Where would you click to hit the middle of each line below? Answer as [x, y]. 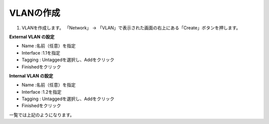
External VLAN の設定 [32, 37]
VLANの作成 [35, 13]
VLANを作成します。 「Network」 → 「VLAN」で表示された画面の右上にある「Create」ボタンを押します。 [131, 28]
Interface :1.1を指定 [41, 53]
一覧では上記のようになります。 [42, 115]
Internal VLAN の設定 [31, 76]
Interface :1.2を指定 [42, 92]
